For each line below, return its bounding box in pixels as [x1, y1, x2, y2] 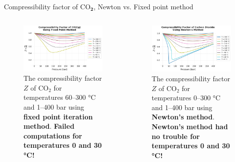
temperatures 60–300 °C [23, 92, 96, 102]
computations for [23, 130, 82, 140]
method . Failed [23, 121, 74, 131]
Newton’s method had [151, 121, 228, 132]
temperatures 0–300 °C [151, 93, 221, 103]
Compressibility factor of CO [4, 1, 91, 11]
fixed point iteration [23, 111, 93, 121]
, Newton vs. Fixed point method [94, 1, 193, 11]
